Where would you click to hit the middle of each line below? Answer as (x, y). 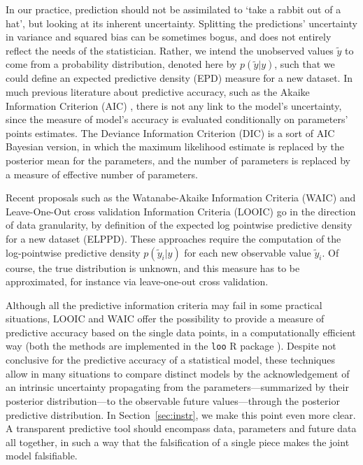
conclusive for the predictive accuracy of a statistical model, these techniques (171, 360)
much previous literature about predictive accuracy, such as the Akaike (158, 91)
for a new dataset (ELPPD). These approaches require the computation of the (173, 238)
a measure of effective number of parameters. (102, 174)
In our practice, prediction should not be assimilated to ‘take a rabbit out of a (173, 9)
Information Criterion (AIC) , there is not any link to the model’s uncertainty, (174, 105)
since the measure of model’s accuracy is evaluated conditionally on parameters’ (177, 119)
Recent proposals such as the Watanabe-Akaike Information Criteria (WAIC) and (181, 198)
